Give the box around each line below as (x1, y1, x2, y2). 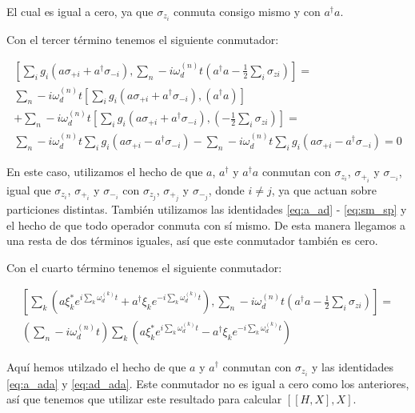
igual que (6, 181, 51, 198)
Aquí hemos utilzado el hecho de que (6, 358, 186, 375)
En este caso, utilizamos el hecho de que (6, 163, 203, 180)
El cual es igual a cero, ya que (6, 3, 154, 19)
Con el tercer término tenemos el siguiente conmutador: (6, 31, 279, 48)
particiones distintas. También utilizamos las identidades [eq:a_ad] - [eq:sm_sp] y (6, 201, 407, 218)
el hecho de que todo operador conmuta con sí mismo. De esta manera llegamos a (6, 216, 406, 233)
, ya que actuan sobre (271, 181, 377, 198)
